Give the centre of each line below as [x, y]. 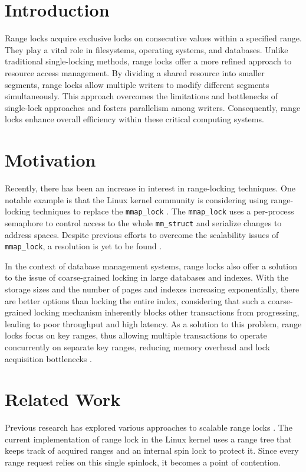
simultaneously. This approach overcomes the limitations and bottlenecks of [141, 96]
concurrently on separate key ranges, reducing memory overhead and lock [137, 346]
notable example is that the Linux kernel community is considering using [136, 199]
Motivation [50, 160]
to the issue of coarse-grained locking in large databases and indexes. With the [147, 277]
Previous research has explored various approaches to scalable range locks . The [149, 427]
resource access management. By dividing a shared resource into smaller [135, 72]
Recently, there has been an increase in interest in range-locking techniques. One [150, 188]
